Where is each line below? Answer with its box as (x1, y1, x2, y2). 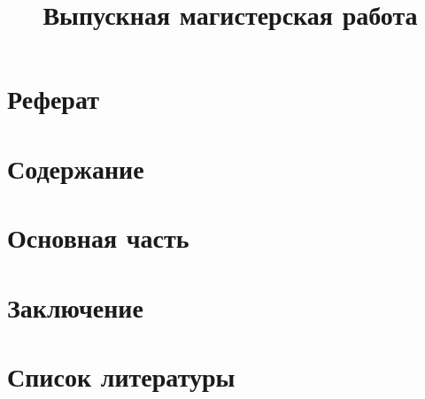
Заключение (7, 288, 143, 325)
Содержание (7, 150, 144, 186)
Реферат (7, 81, 99, 117)
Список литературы (7, 357, 236, 394)
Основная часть (7, 219, 189, 256)
